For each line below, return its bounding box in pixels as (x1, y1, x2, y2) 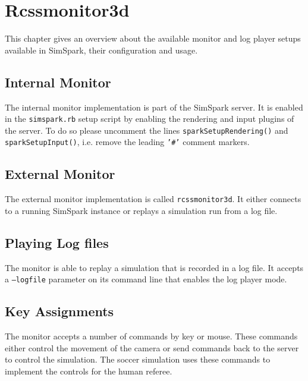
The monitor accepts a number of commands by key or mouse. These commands (5, 330, 298, 342)
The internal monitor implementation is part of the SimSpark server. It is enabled (5, 100, 303, 113)
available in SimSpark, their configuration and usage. (5, 43, 198, 56)
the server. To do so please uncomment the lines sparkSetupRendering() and (5, 124, 288, 136)
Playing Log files (5, 233, 109, 251)
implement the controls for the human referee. (5, 364, 172, 377)
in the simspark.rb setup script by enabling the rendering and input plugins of (5, 112, 294, 125)
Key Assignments (5, 302, 114, 320)
